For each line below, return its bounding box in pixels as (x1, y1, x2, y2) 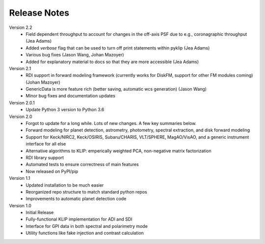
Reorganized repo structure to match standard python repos (26, 189, 147, 195)
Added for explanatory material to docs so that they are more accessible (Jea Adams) (26, 59, 199, 65)
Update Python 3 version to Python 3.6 (26, 107, 105, 113)
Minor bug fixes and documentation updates (26, 93, 115, 99)
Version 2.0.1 (9, 99, 35, 105)
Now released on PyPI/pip (26, 168, 79, 174)
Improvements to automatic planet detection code (26, 196, 127, 202)
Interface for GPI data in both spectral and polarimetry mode (26, 223, 148, 229)
